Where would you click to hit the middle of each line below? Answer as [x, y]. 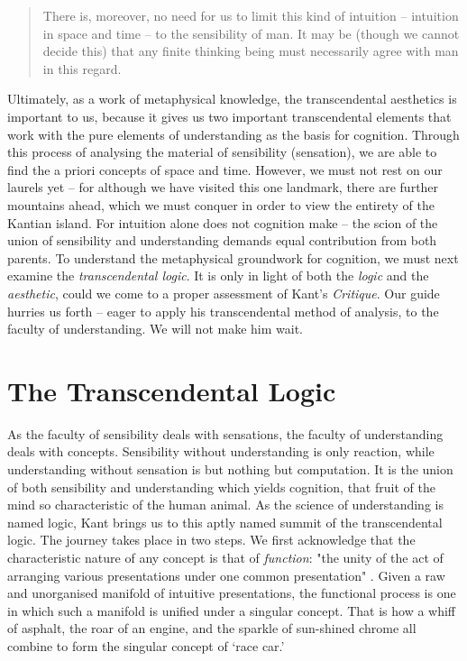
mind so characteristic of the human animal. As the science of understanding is [225, 505]
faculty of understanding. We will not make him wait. [155, 329]
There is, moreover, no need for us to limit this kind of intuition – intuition [251, 15]
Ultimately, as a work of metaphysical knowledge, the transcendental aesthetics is [232, 99]
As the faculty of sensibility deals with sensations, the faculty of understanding [225, 433]
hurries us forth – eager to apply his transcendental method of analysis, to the [223, 311]
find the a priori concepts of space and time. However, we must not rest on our [225, 169]
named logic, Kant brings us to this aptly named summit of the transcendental [225, 522]
